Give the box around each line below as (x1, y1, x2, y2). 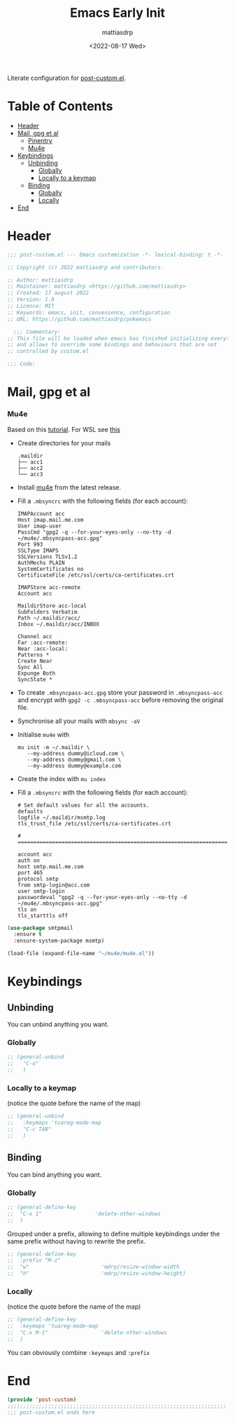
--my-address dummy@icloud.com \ (27, 750, 124, 757)
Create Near (17, 657, 52, 664)
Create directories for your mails (17, 438, 111, 447)
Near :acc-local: (17, 645, 69, 652)
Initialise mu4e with (17, 730, 70, 739)
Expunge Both (17, 670, 56, 677)
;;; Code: (7, 360, 36, 367)
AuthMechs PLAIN (17, 559, 65, 566)
